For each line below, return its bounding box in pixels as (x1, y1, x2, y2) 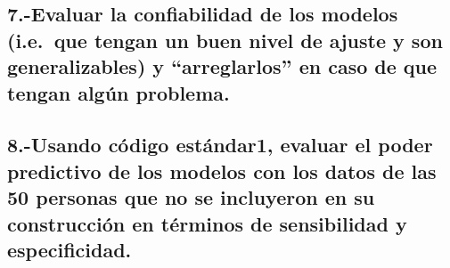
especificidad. (7, 235, 132, 263)
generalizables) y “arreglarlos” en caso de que (7, 53, 438, 80)
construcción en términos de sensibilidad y (7, 209, 407, 237)
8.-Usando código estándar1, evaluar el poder (7, 131, 433, 158)
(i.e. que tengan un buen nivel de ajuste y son (7, 26, 443, 53)
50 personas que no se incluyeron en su (7, 183, 375, 211)
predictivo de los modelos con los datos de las (7, 157, 437, 184)
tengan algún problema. (7, 78, 230, 106)
